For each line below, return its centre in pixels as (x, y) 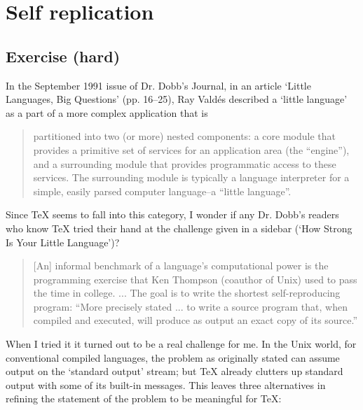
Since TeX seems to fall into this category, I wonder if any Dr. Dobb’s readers (172, 214)
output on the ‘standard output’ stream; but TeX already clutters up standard (174, 371)
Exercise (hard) (63, 56)
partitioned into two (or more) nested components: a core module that (184, 136)
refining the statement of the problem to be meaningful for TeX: (144, 398)
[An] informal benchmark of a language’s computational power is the (181, 266)
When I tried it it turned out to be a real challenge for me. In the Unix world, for (181, 344)
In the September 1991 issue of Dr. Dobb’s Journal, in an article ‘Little (158, 85)
